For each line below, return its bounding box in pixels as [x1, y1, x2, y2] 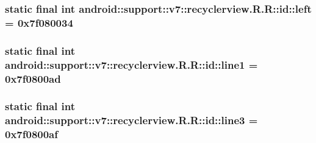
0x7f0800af [5, 127, 58, 142]
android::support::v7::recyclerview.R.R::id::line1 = [5, 57, 258, 72]
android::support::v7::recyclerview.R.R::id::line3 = [5, 113, 258, 128]
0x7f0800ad [5, 71, 61, 86]
